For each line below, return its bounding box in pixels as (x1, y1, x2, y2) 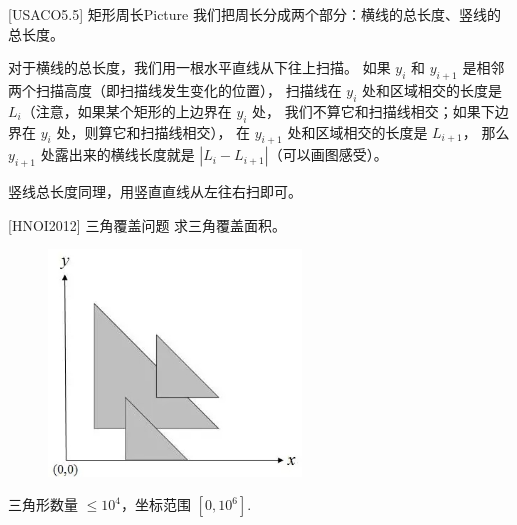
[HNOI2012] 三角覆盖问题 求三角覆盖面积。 (8, 214, 287, 235)
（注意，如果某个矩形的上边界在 (21, 100, 232, 121)
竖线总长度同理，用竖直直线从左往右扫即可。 (8, 181, 302, 202)
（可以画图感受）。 (268, 144, 388, 165)
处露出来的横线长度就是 (40, 144, 195, 165)
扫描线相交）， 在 (140, 121, 251, 142)
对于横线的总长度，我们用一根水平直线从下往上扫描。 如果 (8, 57, 391, 78)
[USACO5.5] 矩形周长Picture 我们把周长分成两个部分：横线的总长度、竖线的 (8, 4, 501, 24)
